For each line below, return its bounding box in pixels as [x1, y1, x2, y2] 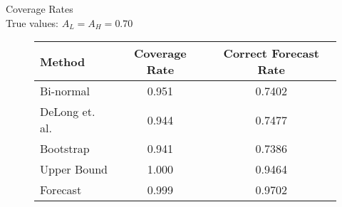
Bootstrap [40, 140, 90, 157]
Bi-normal [40, 83, 90, 100]
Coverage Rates [6, 1, 73, 16]
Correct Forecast [223, 45, 319, 62]
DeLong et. [40, 103, 95, 120]
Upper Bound [40, 161, 108, 178]
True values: [6, 15, 59, 30]
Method [40, 53, 85, 70]
